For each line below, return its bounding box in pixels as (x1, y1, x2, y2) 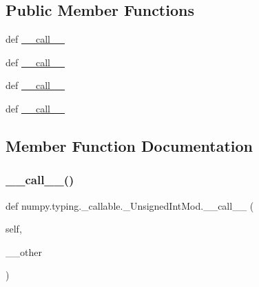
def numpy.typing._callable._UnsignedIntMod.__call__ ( (6, 198, 254, 212)
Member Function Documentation (6, 135, 253, 156)
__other (6, 244, 42, 259)
